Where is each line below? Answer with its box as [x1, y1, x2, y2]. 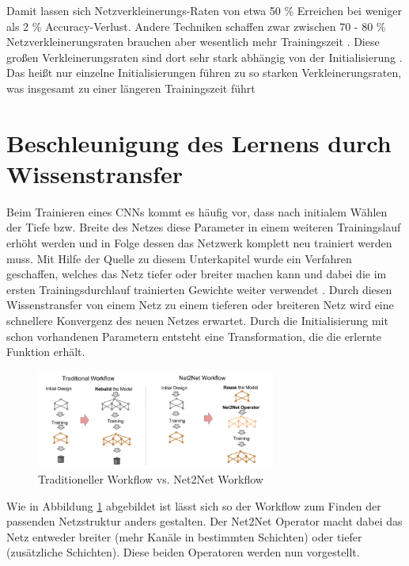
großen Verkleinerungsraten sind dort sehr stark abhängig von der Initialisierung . [6, 48, 403, 65]
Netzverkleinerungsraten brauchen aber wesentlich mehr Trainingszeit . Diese [6, 33, 380, 50]
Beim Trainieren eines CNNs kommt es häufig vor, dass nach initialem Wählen [6, 203, 388, 220]
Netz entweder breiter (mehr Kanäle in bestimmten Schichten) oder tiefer [6, 528, 362, 545]
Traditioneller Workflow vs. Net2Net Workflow [38, 471, 263, 488]
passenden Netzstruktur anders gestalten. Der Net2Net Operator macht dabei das [6, 513, 403, 530]
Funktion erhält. [6, 343, 85, 360]
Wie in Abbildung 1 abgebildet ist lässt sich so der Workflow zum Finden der [6, 497, 381, 514]
